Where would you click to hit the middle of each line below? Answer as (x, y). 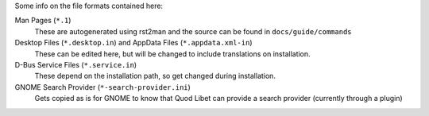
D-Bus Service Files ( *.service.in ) (76, 64)
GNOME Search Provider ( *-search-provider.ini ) (102, 87)
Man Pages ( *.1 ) (43, 21)
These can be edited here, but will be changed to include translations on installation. (172, 54)
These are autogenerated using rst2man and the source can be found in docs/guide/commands (193, 31)
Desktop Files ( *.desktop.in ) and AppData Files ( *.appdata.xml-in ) (133, 43)
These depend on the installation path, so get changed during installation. (155, 76)
